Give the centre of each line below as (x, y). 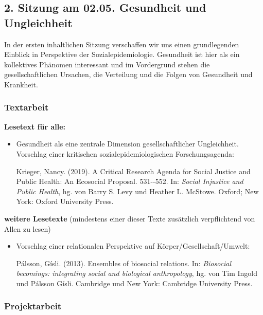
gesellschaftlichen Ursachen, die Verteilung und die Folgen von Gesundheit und (128, 74)
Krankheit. (21, 84)
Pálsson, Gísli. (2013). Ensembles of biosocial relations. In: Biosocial (124, 263)
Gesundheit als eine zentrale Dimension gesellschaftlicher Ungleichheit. (127, 144)
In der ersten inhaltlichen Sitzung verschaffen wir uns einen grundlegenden (122, 44)
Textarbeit (27, 107)
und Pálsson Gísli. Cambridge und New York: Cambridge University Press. (134, 283)
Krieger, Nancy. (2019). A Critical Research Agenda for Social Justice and (133, 171)
